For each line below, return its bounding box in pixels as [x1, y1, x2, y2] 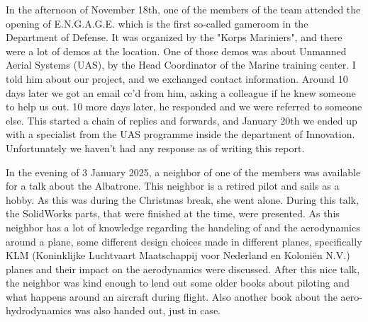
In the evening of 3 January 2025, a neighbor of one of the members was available [6, 164, 361, 179]
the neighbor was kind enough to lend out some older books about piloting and [6, 275, 350, 290]
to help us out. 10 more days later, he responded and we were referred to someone [6, 99, 362, 114]
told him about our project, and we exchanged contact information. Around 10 [6, 71, 348, 86]
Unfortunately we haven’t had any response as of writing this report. [6, 140, 305, 155]
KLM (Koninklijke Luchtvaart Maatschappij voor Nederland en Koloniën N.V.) [6, 248, 350, 263]
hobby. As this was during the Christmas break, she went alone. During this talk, [6, 192, 359, 207]
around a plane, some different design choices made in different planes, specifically [6, 234, 362, 248]
